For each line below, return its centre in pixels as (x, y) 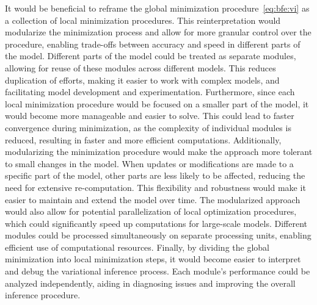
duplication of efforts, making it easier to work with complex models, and (142, 80)
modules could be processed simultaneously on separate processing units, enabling (158, 235)
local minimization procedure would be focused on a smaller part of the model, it (157, 103)
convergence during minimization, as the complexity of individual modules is (148, 127)
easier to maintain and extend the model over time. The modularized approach (153, 199)
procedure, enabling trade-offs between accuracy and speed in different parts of (153, 44)
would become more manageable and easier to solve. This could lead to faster (150, 116)
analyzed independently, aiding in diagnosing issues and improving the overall (150, 283)
